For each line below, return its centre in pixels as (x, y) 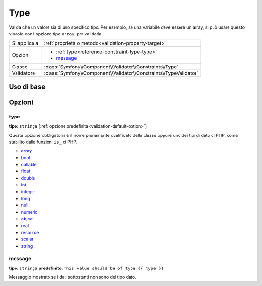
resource (30, 232)
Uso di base (27, 87)
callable (29, 165)
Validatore (24, 73)
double (28, 178)
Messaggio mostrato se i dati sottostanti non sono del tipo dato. (73, 277)
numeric (29, 212)
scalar (27, 239)
